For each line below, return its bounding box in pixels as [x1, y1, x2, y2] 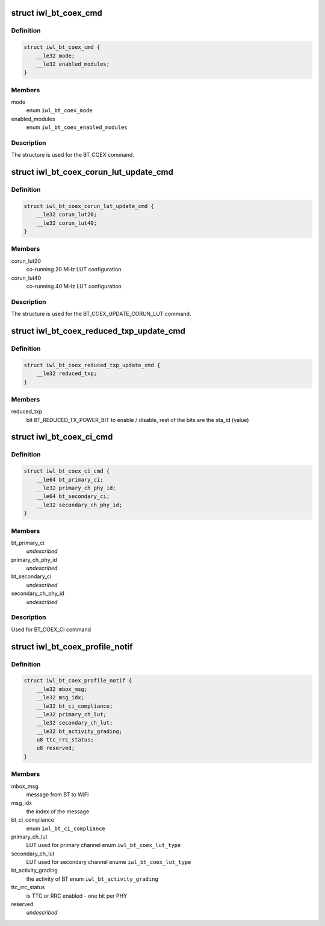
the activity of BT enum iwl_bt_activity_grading [26, 875, 159, 883]
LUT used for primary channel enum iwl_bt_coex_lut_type [26, 842, 181, 849]
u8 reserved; [36, 745, 75, 752]
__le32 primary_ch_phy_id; [36, 484, 117, 491]
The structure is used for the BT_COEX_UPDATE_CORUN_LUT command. [11, 310, 191, 318]
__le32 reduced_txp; [36, 370, 97, 377]
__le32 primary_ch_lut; [36, 711, 107, 717]
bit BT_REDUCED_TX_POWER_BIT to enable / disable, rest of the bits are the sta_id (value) [26, 416, 249, 423]
